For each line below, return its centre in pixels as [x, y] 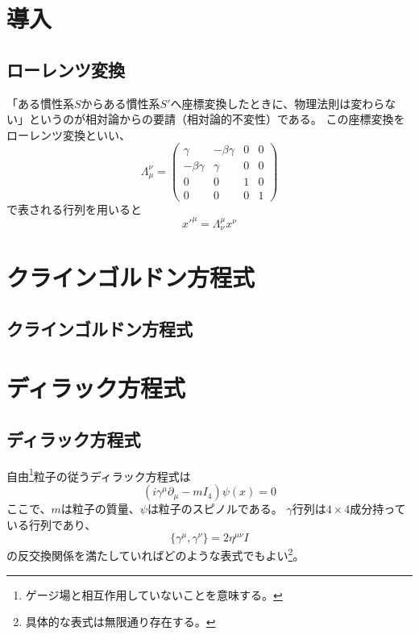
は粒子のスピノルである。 [215, 509]
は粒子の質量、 [100, 509]
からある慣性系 [120, 103]
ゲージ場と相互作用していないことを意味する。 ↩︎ [154, 594]
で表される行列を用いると [74, 209]
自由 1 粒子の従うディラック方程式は [99, 474]
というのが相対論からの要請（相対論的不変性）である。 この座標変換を [217, 119]
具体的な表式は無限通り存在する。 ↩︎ [120, 622]
